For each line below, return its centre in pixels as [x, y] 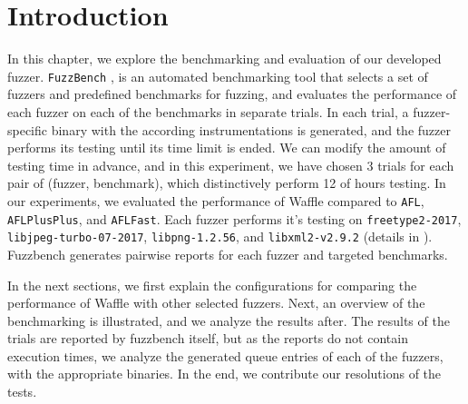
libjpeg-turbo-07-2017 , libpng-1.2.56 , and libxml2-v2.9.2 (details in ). [220, 236]
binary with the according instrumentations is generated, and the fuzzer [251, 129]
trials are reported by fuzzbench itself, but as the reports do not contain [208, 338]
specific [28, 129]
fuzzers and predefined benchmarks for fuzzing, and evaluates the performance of [232, 94]
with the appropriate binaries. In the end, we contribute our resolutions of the [224, 374]
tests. [22, 392]
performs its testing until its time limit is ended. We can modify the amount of [227, 148]
